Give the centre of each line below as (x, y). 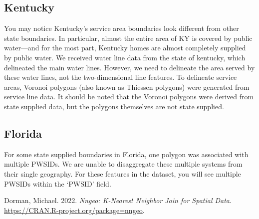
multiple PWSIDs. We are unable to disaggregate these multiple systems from (123, 164)
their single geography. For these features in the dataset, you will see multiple (123, 173)
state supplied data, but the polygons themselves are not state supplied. (114, 106)
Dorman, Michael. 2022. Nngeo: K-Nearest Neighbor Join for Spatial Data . (118, 200)
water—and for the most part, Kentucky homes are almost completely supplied (125, 48)
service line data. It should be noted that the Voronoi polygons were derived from (129, 97)
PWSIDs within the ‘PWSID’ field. (58, 183)
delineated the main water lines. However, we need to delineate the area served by (129, 67)
